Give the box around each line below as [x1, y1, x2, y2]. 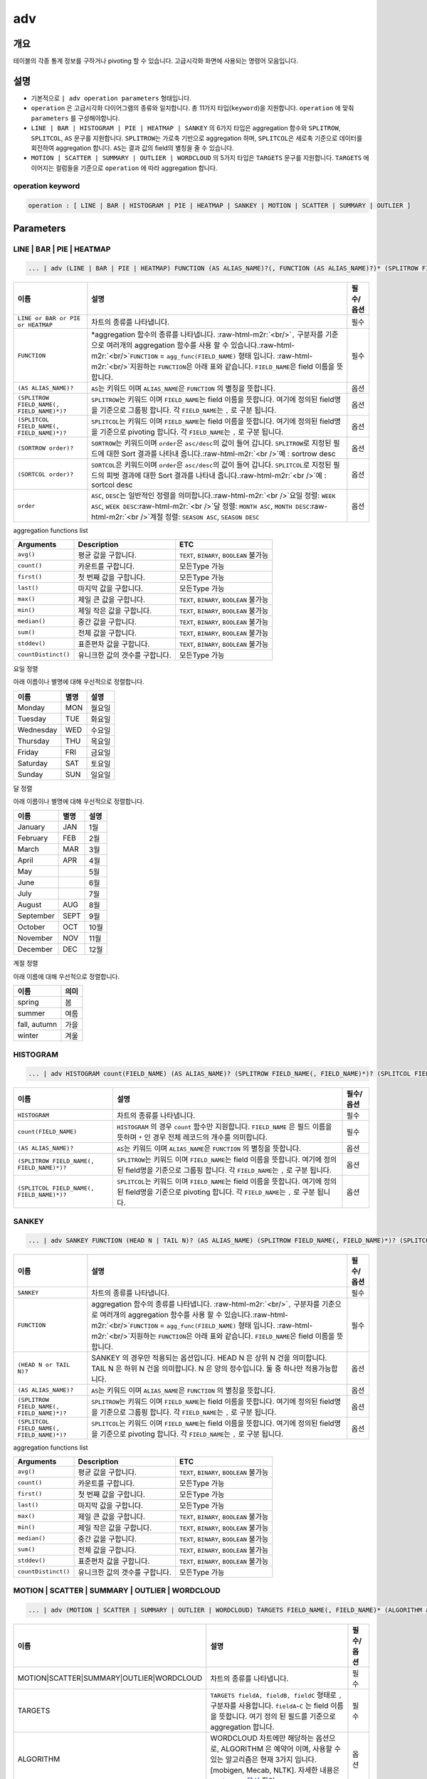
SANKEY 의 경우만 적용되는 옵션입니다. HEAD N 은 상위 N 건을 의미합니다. [91, 1353, 327, 1363]
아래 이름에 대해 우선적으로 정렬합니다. [13, 972, 120, 981]
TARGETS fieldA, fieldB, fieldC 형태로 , [210, 1690, 342, 1700]
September [17, 911, 55, 921]
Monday [17, 702, 46, 712]
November [17, 933, 53, 943]
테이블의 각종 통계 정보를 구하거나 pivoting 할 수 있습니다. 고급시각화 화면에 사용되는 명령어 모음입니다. [13, 57, 299, 65]
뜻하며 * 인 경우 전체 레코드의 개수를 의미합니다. [117, 1132, 268, 1142]
